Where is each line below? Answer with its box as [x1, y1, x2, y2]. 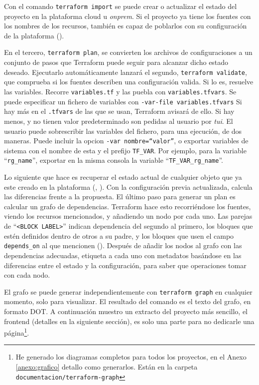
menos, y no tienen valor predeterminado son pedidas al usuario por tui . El [4, 115, 233, 126]
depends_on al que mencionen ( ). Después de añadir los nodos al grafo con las [4, 240, 242, 251]
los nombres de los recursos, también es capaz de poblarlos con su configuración [4, 20, 247, 31]
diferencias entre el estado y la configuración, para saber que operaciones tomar [4, 260, 247, 270]
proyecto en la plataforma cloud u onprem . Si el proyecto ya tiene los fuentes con [4, 10, 251, 21]
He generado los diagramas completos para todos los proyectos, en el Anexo [15, 352, 247, 362]
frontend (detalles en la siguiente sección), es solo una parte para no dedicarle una [4, 316, 255, 326]
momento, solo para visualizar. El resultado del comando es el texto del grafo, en [4, 296, 251, 307]
